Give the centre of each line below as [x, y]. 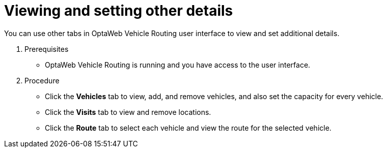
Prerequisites [47, 49]
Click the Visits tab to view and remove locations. [128, 112]
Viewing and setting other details [119, 11]
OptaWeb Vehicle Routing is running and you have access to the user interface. [178, 65]
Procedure [42, 80]
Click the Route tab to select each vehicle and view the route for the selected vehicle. [188, 128]
